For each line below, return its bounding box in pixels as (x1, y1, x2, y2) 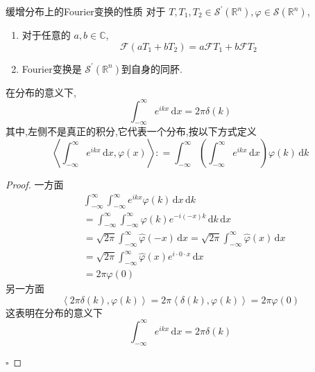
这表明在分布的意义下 (6, 305, 103, 319)
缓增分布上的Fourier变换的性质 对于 (6, 4, 166, 18)
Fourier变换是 (22, 61, 82, 76)
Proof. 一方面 (6, 177, 64, 192)
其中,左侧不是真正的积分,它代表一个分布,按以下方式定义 (6, 124, 257, 139)
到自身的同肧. (121, 61, 182, 76)
